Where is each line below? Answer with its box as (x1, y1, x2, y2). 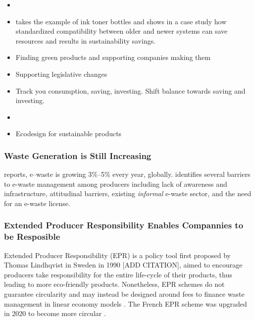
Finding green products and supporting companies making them (15, 52, 211, 62)
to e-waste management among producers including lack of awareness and (4, 178, 227, 189)
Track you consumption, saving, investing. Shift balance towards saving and (15, 85, 246, 96)
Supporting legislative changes (15, 68, 107, 79)
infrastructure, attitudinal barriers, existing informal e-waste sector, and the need (4, 188, 252, 199)
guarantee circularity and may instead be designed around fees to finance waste (4, 289, 245, 299)
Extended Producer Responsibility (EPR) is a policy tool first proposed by (4, 250, 231, 260)
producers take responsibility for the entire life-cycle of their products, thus (4, 269, 232, 279)
